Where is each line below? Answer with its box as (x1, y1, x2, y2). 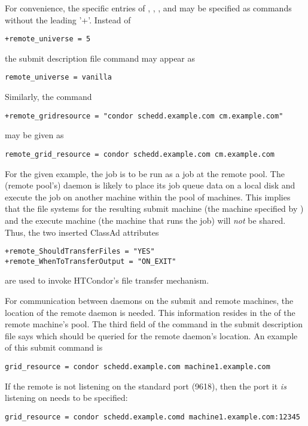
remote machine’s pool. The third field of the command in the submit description (5, 318, 303, 330)
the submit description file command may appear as (5, 51, 196, 64)
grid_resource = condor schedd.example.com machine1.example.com (5, 363, 270, 372)
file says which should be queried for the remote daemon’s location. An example (5, 329, 298, 342)
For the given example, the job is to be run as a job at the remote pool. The (5, 167, 285, 179)
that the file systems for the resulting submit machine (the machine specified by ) (5, 202, 304, 215)
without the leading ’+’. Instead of (5, 13, 131, 26)
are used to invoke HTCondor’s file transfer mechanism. (5, 274, 209, 287)
